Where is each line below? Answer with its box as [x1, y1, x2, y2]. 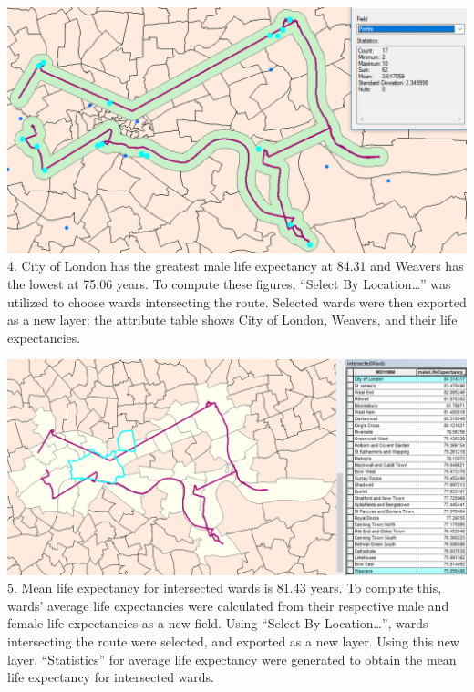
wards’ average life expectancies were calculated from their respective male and [7, 595, 449, 615]
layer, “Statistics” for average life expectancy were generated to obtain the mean [7, 649, 457, 668]
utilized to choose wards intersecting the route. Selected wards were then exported [7, 292, 467, 311]
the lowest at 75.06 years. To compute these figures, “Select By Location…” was [7, 274, 451, 293]
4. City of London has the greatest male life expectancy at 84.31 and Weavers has [7, 256, 464, 275]
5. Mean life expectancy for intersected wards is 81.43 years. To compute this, [7, 578, 442, 597]
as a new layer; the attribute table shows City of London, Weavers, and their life [7, 310, 458, 329]
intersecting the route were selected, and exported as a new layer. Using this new [7, 631, 459, 650]
